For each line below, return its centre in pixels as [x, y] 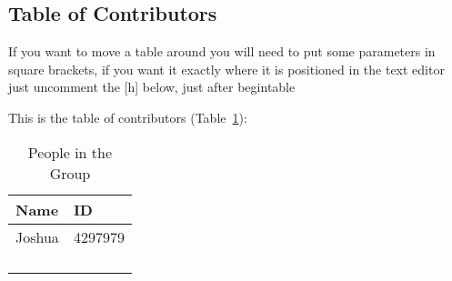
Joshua [37, 236]
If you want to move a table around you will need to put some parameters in [222, 51]
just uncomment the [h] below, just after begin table [152, 87]
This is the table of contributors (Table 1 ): [128, 117]
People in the [70, 152]
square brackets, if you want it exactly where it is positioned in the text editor [226, 69]
